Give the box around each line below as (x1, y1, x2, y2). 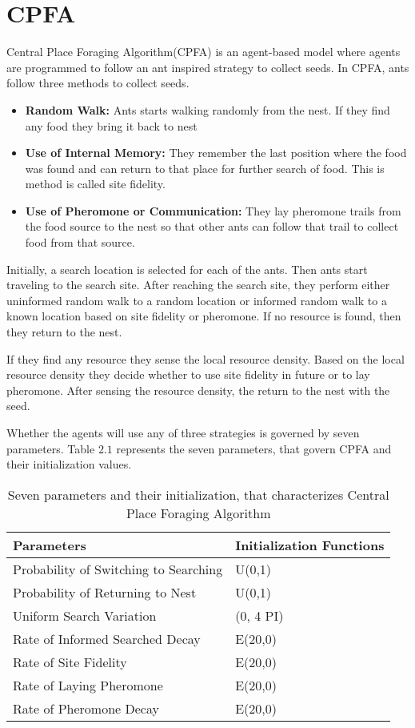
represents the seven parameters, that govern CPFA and (116, 440, 392, 457)
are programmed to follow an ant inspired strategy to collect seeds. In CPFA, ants (6, 58, 409, 75)
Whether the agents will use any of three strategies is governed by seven (6, 424, 360, 440)
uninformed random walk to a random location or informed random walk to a (6, 292, 387, 308)
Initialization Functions (235, 535, 385, 554)
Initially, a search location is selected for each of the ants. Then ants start (6, 260, 368, 277)
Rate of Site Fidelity (13, 652, 127, 671)
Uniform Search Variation (13, 605, 157, 625)
